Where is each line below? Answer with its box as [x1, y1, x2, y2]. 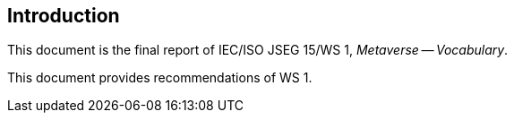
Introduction [7, 4, 120, 27]
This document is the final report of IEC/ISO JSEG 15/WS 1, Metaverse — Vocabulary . [7, 42, 509, 58]
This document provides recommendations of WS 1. [7, 70, 313, 86]
